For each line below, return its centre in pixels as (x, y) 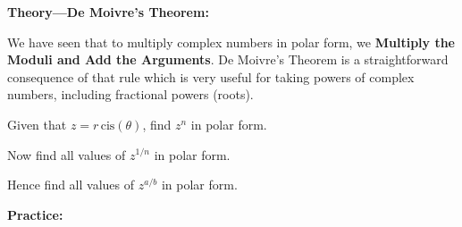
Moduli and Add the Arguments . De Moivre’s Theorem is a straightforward (228, 59)
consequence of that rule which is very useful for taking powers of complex (211, 76)
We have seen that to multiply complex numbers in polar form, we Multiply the (231, 42)
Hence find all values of (71, 185)
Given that (37, 124)
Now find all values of (67, 154)
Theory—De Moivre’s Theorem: (108, 12)
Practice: (35, 214)
